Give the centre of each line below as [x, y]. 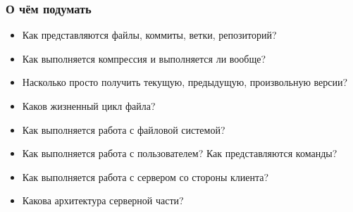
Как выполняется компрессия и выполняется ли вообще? [144, 58]
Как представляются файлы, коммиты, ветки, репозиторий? [149, 35]
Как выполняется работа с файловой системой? [124, 129]
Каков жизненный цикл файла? [89, 106]
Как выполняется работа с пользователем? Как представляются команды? [180, 153]
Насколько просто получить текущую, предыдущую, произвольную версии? [185, 82]
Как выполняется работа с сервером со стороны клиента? [145, 176]
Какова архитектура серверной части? [103, 200]
